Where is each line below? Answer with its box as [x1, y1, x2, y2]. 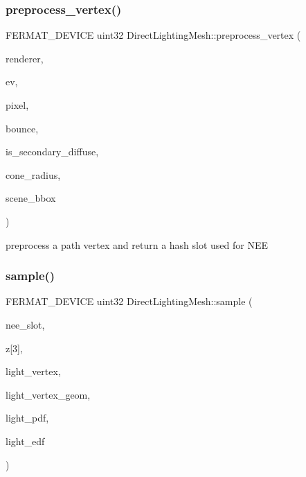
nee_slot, [6, 317, 45, 331]
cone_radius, [6, 167, 61, 182]
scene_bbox [6, 191, 56, 205]
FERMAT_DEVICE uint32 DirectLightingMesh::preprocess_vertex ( [6, 28, 301, 42]
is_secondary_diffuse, [6, 144, 99, 159]
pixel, [6, 98, 29, 112]
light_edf [6, 433, 45, 448]
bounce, [6, 121, 39, 135]
